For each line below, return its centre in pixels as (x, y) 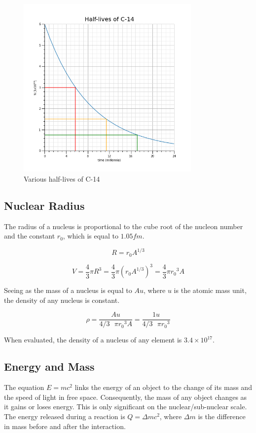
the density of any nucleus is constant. (62, 300)
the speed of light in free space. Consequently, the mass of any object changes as (126, 397)
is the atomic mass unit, (210, 290)
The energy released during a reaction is (65, 416)
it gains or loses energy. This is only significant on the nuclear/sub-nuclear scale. (126, 407)
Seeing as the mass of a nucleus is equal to (68, 290)
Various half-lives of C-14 (62, 178)
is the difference (222, 416)
